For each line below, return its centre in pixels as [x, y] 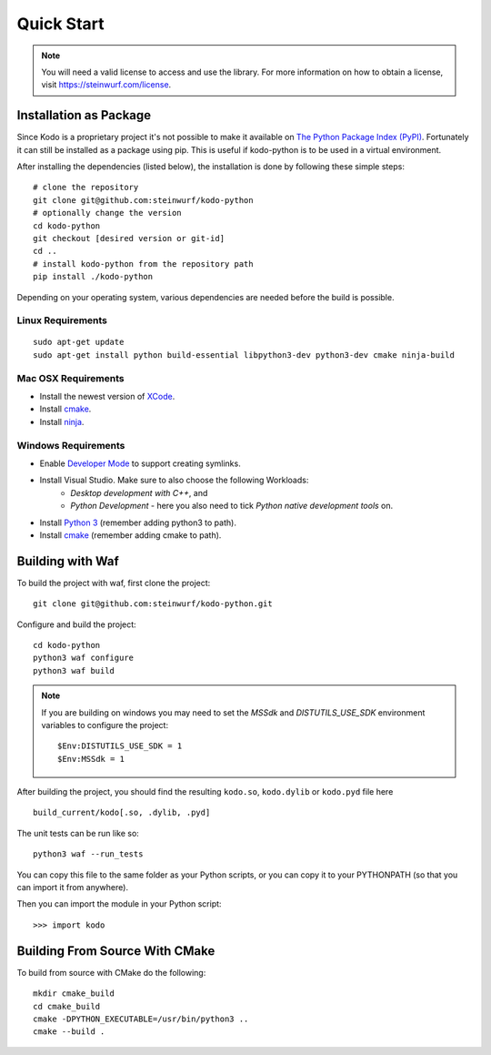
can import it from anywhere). [73, 888]
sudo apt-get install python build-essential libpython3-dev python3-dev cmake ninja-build [244, 355]
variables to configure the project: [105, 725]
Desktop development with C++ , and [139, 492]
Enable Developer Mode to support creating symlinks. [140, 463]
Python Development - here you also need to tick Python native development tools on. [232, 506]
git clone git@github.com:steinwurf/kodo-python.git [153, 604]
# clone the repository [86, 188]
